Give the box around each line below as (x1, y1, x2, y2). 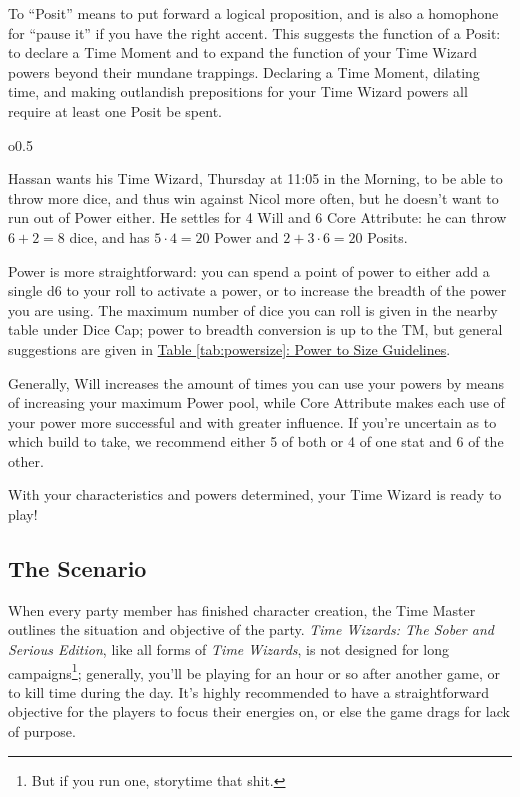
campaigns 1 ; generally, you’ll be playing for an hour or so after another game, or (8, 659, 501, 683)
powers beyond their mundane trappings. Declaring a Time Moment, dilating (8, 61, 480, 82)
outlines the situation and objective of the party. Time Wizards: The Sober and (8, 619, 494, 640)
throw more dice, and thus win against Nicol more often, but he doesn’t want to (8, 187, 499, 208)
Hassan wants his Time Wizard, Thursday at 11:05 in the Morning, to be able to (8, 168, 503, 189)
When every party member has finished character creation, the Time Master (8, 599, 476, 620)
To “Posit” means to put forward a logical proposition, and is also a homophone (8, 3, 499, 23)
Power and (214, 226, 279, 247)
